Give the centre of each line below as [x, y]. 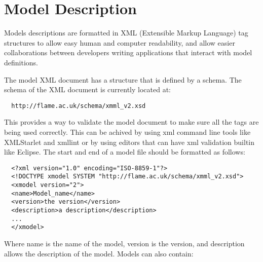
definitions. [21, 62]
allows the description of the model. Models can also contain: [99, 253]
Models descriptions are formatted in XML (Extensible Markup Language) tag [126, 33]
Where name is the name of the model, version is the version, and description [124, 243]
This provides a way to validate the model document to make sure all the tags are [131, 122]
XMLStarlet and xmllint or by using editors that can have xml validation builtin [129, 142]
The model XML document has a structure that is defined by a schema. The [123, 79]
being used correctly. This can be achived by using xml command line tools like [127, 132]
